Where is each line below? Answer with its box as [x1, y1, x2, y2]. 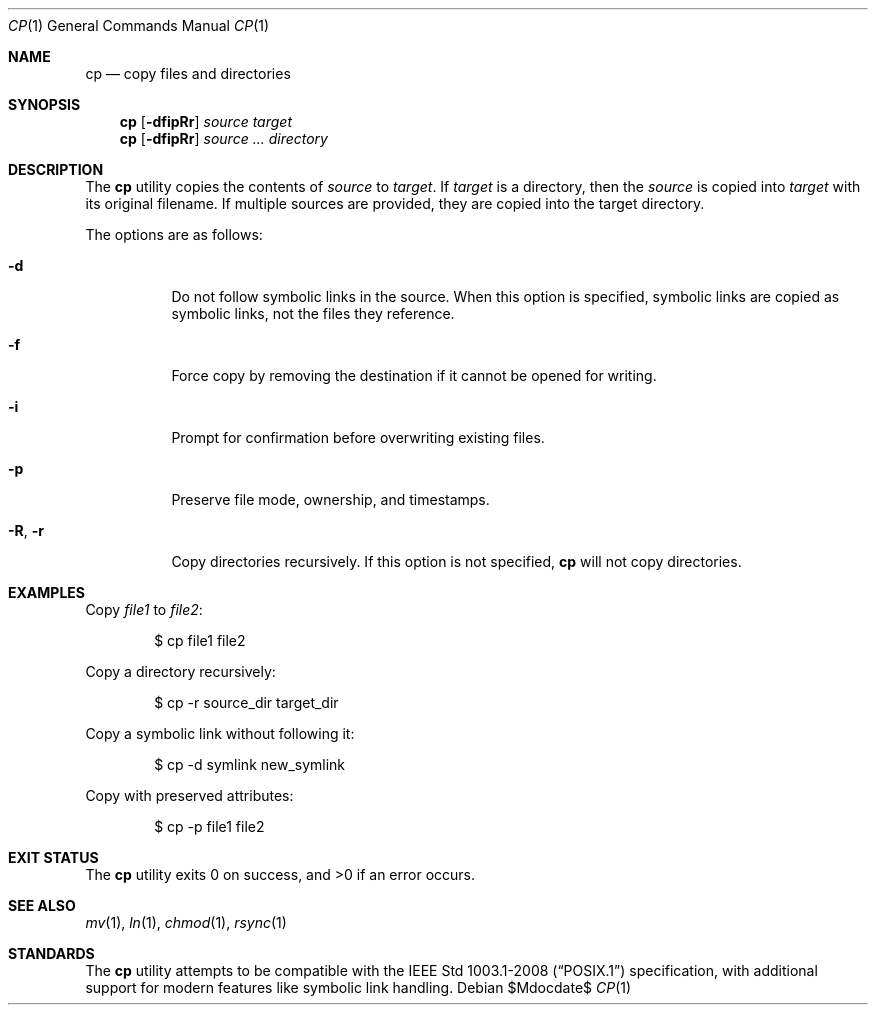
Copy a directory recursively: [85, 663, 276, 680]
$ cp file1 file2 [154, 632, 246, 649]
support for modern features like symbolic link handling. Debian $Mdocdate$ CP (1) [85, 979, 632, 996]
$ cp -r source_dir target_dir [154, 694, 339, 711]
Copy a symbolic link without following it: [85, 725, 355, 742]
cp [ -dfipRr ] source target [119, 113, 292, 130]
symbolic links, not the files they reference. [171, 305, 455, 322]
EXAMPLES [8, 584, 85, 601]
